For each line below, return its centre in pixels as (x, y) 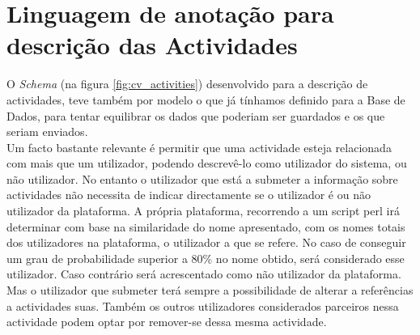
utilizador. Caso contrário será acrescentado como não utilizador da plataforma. (204, 274)
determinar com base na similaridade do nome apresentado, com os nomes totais (206, 226)
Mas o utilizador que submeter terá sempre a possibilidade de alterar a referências (210, 290)
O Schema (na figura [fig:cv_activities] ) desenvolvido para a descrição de (187, 84)
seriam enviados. (47, 131)
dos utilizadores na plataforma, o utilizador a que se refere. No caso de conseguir (206, 242)
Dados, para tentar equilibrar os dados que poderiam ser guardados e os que (196, 115)
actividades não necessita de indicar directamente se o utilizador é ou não (189, 195)
